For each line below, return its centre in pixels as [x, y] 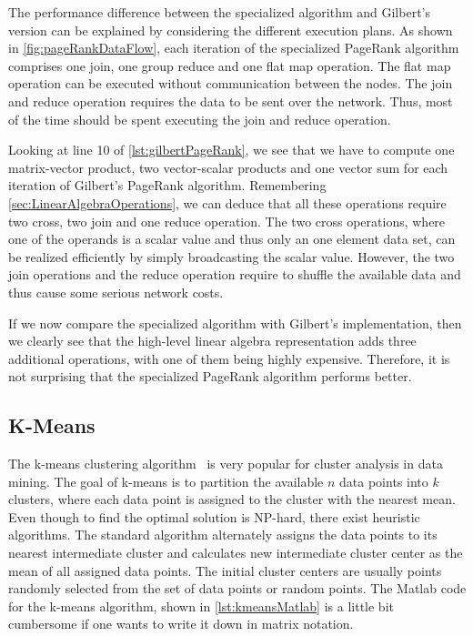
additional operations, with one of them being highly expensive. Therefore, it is [229, 358]
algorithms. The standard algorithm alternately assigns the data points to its [223, 535]
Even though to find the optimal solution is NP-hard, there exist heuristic [214, 516]
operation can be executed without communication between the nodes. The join [231, 83]
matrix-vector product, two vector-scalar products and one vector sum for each [228, 167]
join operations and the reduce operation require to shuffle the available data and [235, 274]
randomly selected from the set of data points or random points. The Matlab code [237, 588]
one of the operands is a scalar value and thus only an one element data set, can [232, 239]
